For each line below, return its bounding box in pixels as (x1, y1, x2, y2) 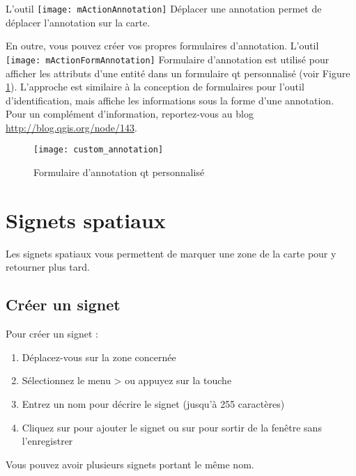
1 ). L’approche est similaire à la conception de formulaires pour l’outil (6, 79, 304, 94)
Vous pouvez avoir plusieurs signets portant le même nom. (6, 457, 254, 471)
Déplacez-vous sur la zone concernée (22, 349, 176, 364)
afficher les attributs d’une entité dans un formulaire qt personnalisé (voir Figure (6, 65, 350, 80)
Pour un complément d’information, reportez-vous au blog (6, 106, 254, 121)
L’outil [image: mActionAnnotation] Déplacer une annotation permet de (6, 1, 322, 15)
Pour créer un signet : (6, 326, 98, 341)
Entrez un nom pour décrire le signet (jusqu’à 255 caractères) (22, 397, 285, 411)
